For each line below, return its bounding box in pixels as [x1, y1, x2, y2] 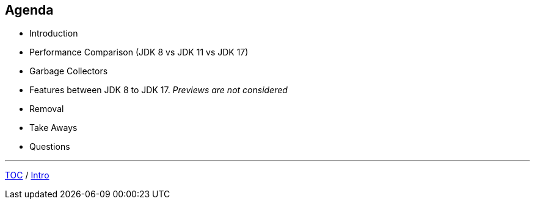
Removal [29, 104, 64, 114]
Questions [29, 141, 70, 152]
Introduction [29, 28, 78, 39]
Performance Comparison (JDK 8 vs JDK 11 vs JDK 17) [29, 47, 249, 58]
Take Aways [29, 122, 78, 133]
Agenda [5, 2, 54, 18]
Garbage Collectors [29, 66, 108, 77]
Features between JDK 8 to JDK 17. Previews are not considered [29, 85, 288, 96]
